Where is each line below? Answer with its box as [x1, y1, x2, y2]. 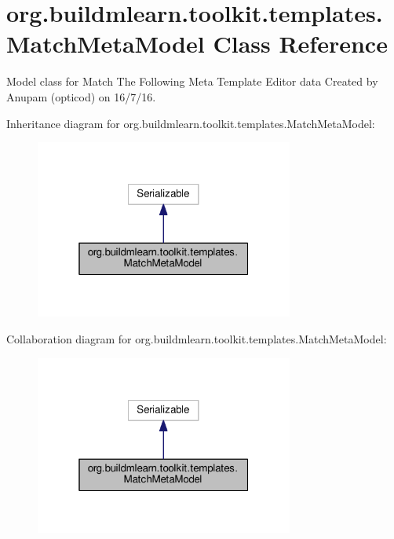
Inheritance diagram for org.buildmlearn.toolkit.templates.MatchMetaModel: [6, 115, 375, 131]
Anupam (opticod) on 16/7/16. [6, 88, 156, 104]
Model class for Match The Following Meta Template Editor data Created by [6, 73, 378, 90]
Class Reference [213, 27, 388, 60]
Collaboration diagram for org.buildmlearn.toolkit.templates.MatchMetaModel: [6, 330, 387, 346]
